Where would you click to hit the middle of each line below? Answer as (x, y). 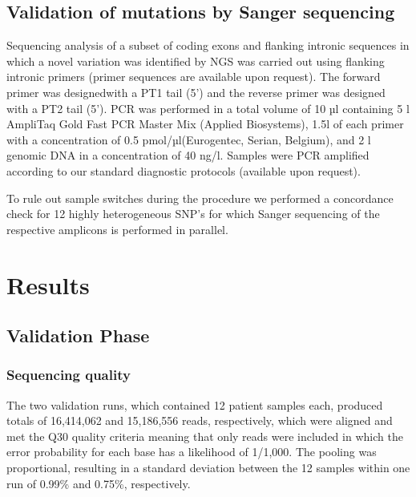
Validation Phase (78, 335)
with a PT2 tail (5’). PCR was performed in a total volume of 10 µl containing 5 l (208, 108)
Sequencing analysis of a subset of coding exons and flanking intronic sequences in (208, 45)
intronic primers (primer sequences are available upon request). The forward (194, 77)
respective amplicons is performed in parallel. (117, 229)
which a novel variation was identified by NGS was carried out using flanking (196, 61)
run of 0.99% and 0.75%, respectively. (99, 483)
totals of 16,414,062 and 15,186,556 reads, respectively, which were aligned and (200, 420)
